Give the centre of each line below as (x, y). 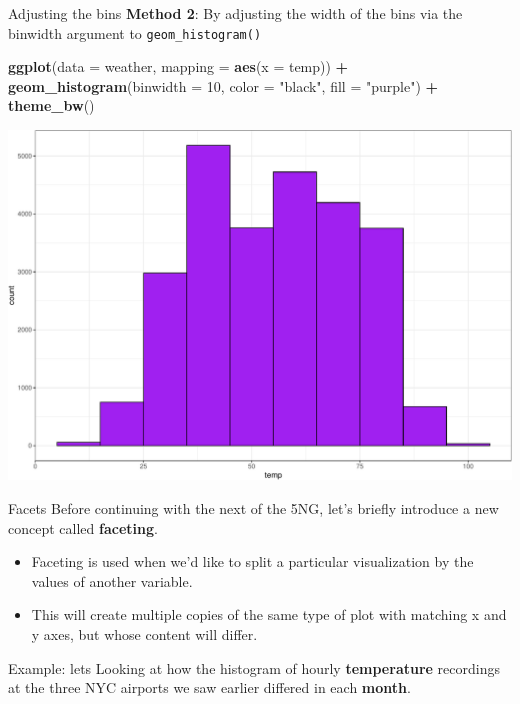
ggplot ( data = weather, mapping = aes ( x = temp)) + (178, 66)
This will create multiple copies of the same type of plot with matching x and (269, 614)
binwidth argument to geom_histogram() (135, 32)
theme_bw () (51, 105)
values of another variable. (112, 580)
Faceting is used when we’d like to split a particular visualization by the (252, 561)
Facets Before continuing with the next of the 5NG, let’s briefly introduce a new (253, 508)
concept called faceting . (83, 527)
